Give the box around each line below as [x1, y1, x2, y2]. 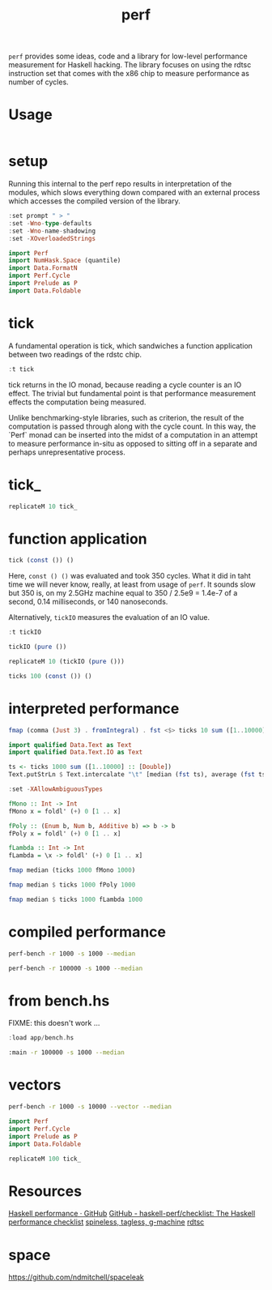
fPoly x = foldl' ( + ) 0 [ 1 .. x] [8, 829, 121, 838]
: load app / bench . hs [8, 1034, 74, 1042]
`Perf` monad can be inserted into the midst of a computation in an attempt [8, 429, 258, 439]
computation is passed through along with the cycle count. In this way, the [8, 421, 257, 431]
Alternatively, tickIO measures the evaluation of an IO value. [8, 613, 210, 622]
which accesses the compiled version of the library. [8, 196, 181, 206]
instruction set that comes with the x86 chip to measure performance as [8, 69, 249, 79]
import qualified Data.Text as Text [8, 741, 132, 749]
